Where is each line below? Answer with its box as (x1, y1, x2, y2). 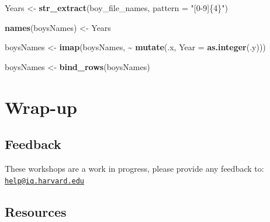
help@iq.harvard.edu (5, 176, 85, 185)
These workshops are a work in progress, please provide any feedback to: (5, 162, 264, 174)
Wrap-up (5, 95, 77, 119)
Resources (5, 202, 67, 220)
